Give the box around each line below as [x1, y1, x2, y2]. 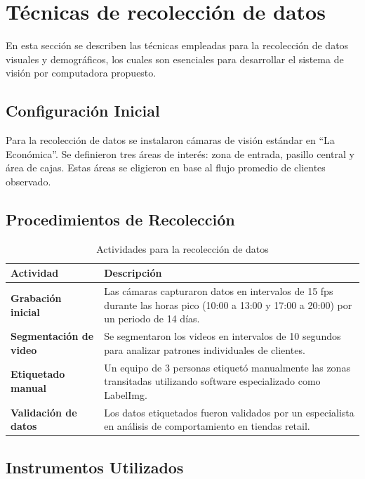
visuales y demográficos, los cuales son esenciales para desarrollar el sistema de [6, 51, 344, 66]
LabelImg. [104, 387, 147, 402]
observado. [6, 173, 51, 188]
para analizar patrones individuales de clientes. [104, 342, 305, 357]
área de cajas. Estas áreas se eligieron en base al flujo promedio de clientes [6, 160, 326, 175]
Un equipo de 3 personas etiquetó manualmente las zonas [104, 360, 350, 374]
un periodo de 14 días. [104, 311, 200, 326]
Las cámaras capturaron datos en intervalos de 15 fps [104, 284, 333, 298]
